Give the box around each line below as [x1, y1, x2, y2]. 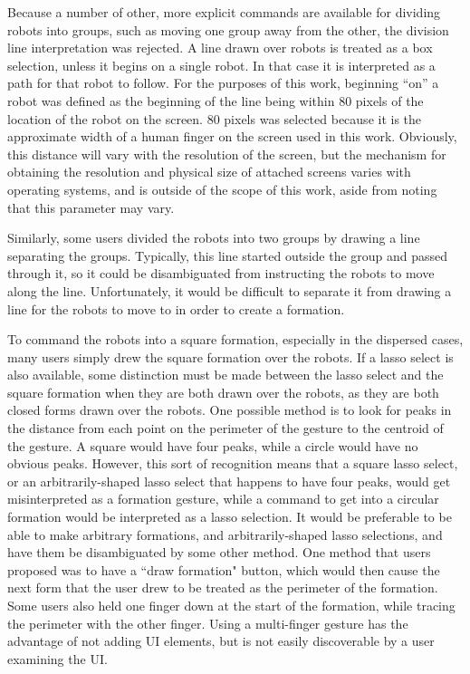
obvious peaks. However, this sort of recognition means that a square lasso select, [7, 454, 458, 473]
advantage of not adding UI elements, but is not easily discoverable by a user [7, 631, 435, 650]
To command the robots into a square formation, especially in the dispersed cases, [7, 330, 464, 349]
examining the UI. [7, 649, 108, 668]
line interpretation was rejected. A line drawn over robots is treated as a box [7, 38, 433, 57]
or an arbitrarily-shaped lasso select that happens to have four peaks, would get [7, 471, 451, 490]
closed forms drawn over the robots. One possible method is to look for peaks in [7, 400, 452, 419]
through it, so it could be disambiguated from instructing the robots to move [7, 264, 435, 283]
